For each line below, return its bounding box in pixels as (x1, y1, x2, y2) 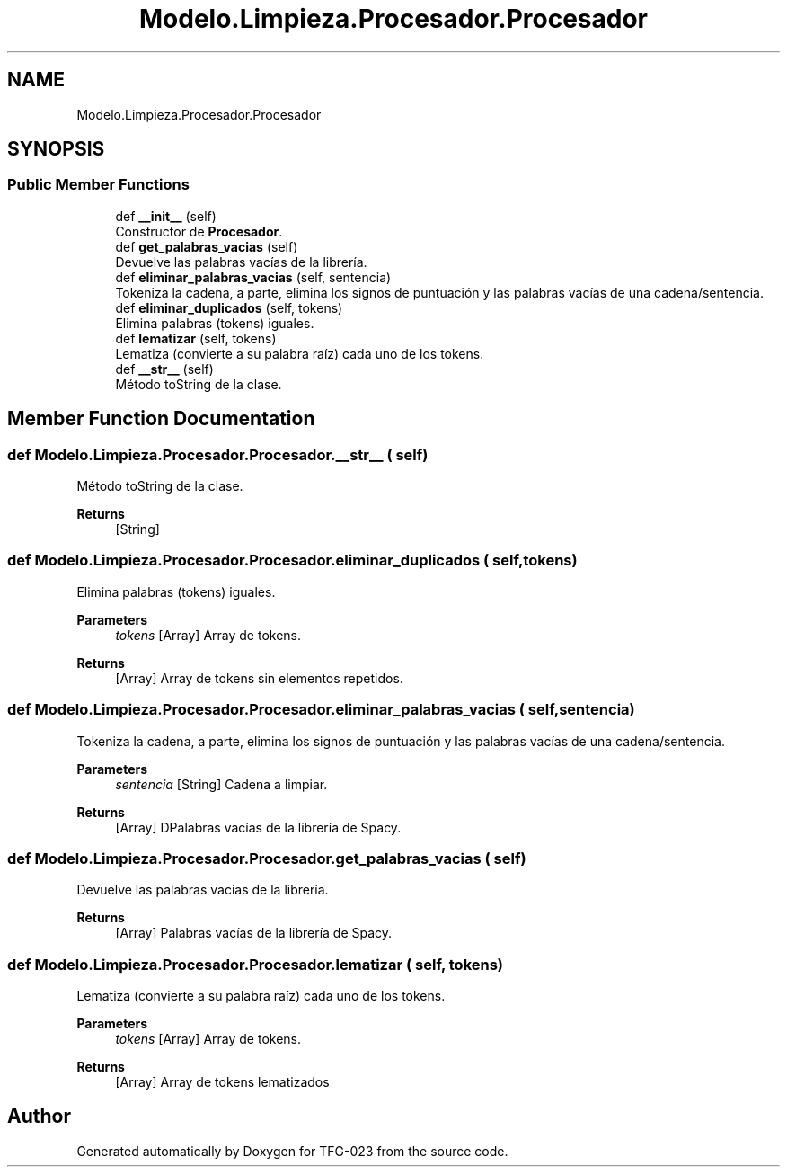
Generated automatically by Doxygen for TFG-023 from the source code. (76, 1143, 508, 1159)
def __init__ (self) (115, 208, 217, 224)
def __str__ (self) (115, 360, 214, 377)
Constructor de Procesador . (115, 223, 283, 239)
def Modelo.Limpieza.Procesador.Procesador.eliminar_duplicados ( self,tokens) (7, 551, 578, 570)
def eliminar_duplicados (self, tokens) (115, 299, 343, 316)
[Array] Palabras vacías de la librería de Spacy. (115, 925, 393, 941)
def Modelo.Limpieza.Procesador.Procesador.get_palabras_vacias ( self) (7, 849, 526, 867)
